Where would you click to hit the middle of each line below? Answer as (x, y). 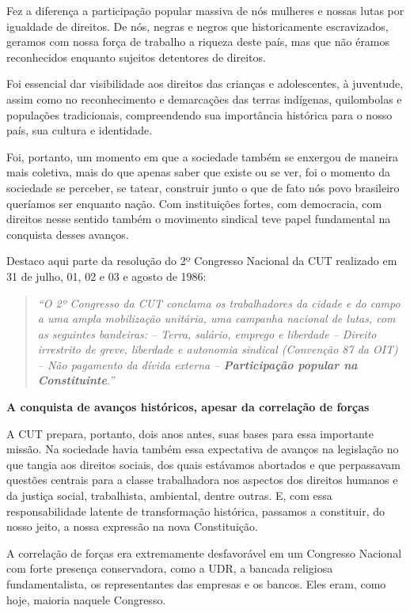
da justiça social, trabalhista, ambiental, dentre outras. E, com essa (169, 496)
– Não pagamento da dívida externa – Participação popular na (197, 364)
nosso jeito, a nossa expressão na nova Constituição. (132, 526)
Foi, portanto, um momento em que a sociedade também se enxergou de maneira (203, 156)
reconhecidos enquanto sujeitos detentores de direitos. (136, 57)
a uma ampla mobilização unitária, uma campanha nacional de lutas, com (216, 318)
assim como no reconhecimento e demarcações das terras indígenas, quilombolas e (204, 98)
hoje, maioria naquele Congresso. (86, 599)
